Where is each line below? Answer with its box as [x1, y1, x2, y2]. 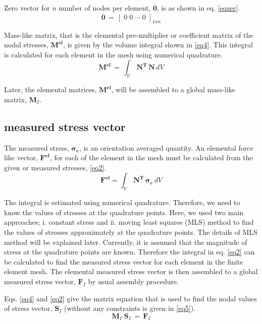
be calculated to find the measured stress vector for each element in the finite [4, 256, 243, 267]
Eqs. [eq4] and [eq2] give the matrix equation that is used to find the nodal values [4, 293, 257, 303]
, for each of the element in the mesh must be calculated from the [49, 152, 253, 163]
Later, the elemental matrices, [4, 84, 97, 95]
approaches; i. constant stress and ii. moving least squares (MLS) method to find [4, 217, 254, 227]
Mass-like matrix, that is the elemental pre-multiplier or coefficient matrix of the [4, 29, 253, 40]
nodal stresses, [4, 39, 48, 50]
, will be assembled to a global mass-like [111, 84, 235, 95]
